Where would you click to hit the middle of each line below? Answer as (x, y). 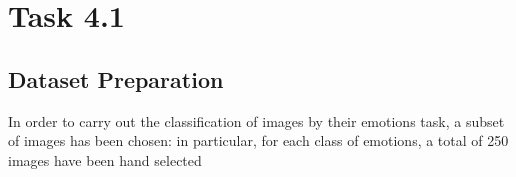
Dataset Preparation (116, 78)
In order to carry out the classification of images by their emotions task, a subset (256, 120)
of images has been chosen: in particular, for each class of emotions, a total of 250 (258, 140)
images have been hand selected (105, 159)
